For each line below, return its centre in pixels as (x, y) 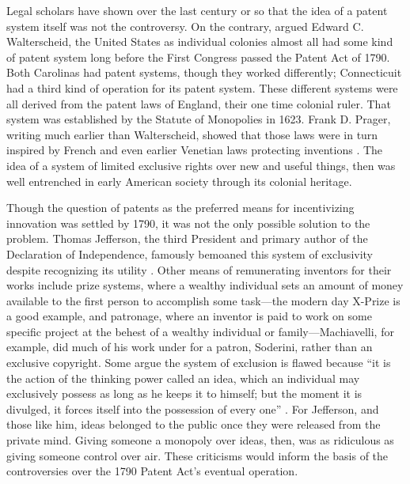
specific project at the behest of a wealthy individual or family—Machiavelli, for (200, 331)
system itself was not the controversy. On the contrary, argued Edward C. (185, 26)
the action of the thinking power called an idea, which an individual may (183, 378)
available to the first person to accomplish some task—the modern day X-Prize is (203, 300)
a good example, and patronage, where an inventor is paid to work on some (189, 316)
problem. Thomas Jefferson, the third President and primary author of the (187, 238)
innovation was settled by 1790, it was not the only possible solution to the (188, 223)
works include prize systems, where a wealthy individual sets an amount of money (205, 285)
